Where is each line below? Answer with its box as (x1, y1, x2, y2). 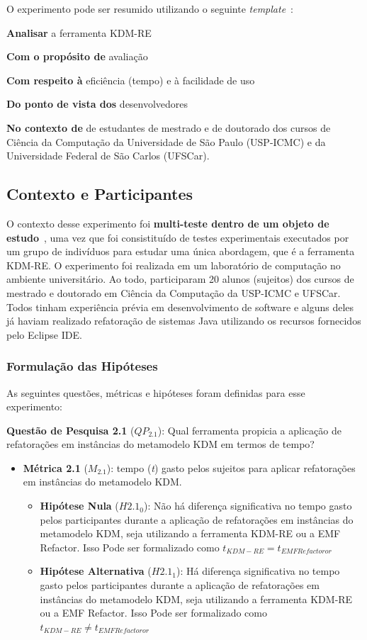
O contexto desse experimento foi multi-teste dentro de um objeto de (6, 215, 329, 230)
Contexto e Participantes (6, 183, 193, 205)
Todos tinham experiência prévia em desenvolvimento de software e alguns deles (6, 299, 354, 314)
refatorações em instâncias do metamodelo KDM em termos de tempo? (6, 437, 315, 451)
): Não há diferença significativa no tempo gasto (144, 498, 352, 513)
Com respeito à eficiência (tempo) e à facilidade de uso (6, 72, 255, 87)
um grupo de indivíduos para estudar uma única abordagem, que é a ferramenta (6, 244, 355, 259)
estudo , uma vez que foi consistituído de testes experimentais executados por (6, 230, 349, 245)
